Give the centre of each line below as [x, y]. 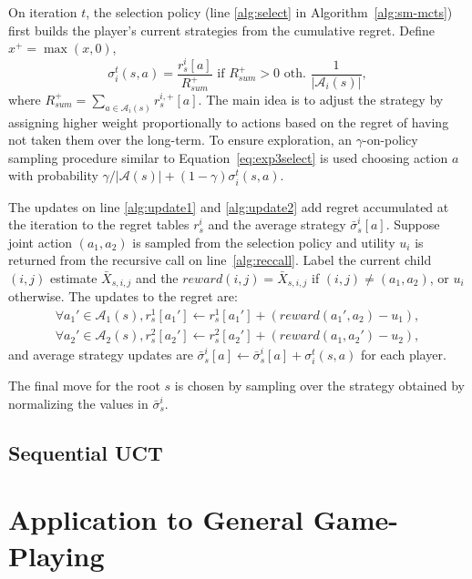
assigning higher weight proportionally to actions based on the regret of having [229, 122]
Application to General [156, 519]
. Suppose [413, 224]
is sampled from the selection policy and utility [264, 242]
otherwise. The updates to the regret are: [123, 296]
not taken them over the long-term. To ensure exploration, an [180, 140]
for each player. [403, 355]
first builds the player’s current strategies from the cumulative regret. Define [221, 30]
